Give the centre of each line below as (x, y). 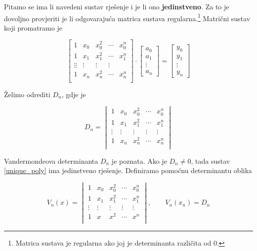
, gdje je (74, 94)
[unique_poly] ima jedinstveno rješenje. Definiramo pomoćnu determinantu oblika (128, 170)
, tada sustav (211, 161)
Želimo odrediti (27, 94)
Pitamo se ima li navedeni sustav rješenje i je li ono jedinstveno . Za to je (117, 6)
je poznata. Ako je (139, 161)
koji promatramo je (33, 27)
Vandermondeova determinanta (51, 161)
